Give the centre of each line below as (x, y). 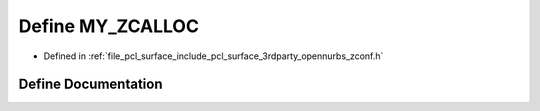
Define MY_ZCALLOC (109, 26)
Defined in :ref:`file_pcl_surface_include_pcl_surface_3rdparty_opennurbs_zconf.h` (213, 56)
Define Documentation (90, 84)
